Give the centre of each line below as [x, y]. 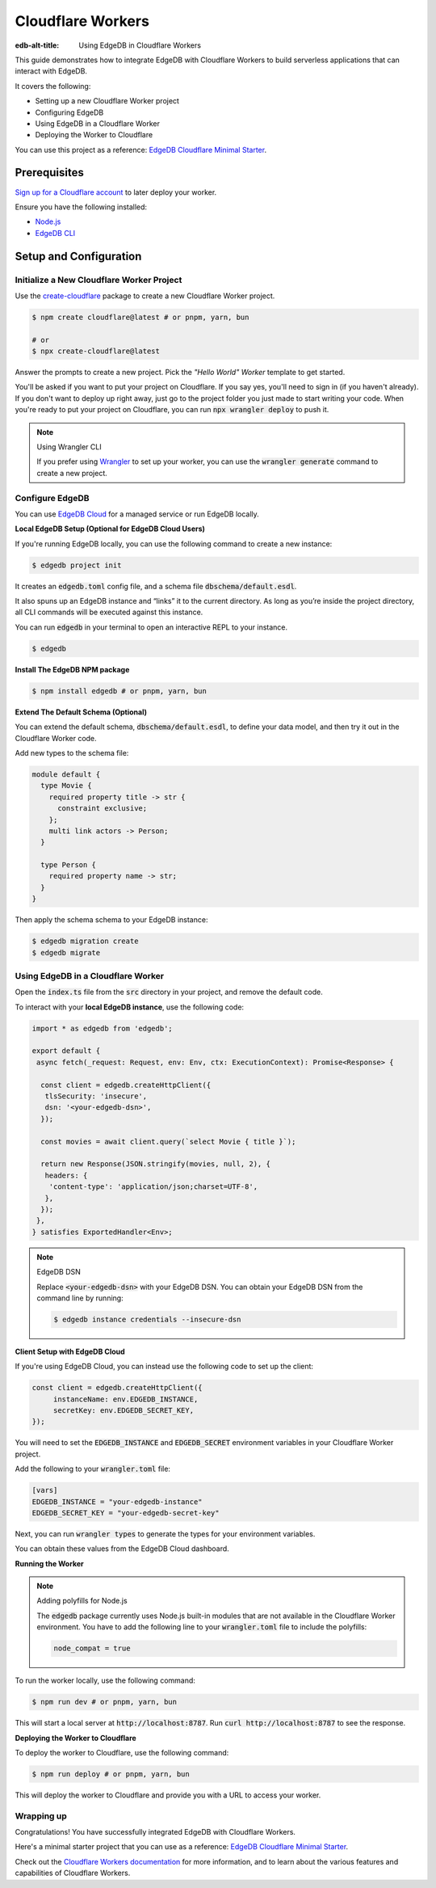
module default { [66, 774]
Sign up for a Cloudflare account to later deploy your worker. [116, 192]
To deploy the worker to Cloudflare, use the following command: [122, 1752]
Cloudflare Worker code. [56, 738]
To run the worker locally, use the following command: [105, 1680]
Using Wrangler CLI [69, 447]
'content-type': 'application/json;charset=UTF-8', [153, 1187]
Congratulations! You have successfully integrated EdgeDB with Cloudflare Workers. [155, 1832]
